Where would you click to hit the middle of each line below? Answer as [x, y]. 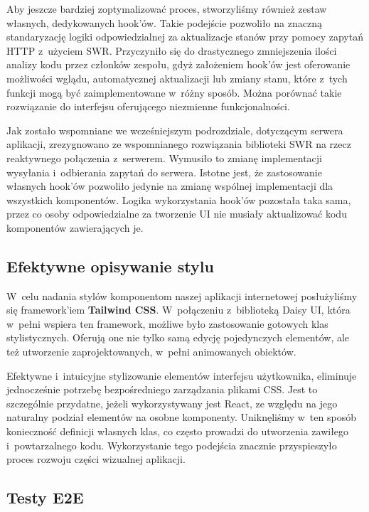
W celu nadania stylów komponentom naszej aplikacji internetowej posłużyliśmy [182, 295]
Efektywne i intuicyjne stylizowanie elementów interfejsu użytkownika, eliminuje [182, 375]
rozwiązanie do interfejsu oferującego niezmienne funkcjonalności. [148, 106]
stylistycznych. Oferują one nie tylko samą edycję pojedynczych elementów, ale [178, 337]
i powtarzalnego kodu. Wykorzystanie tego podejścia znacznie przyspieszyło [172, 445]
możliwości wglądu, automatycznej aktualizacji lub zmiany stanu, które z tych [177, 78]
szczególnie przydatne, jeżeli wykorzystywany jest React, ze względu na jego [172, 403]
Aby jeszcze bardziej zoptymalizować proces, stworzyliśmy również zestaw [167, 9]
